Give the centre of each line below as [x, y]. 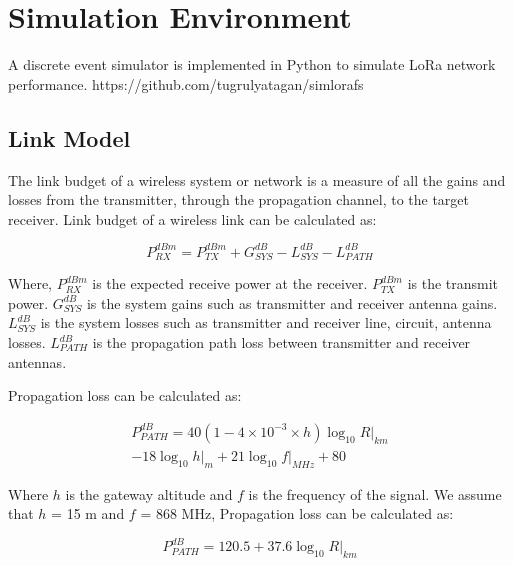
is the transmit [453, 283]
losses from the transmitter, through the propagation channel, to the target [239, 199]
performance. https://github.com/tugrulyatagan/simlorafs [186, 83]
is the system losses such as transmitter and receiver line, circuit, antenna [266, 322]
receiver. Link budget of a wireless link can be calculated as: [192, 218]
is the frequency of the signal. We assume [375, 493]
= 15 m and [88, 513]
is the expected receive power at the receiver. [230, 283]
